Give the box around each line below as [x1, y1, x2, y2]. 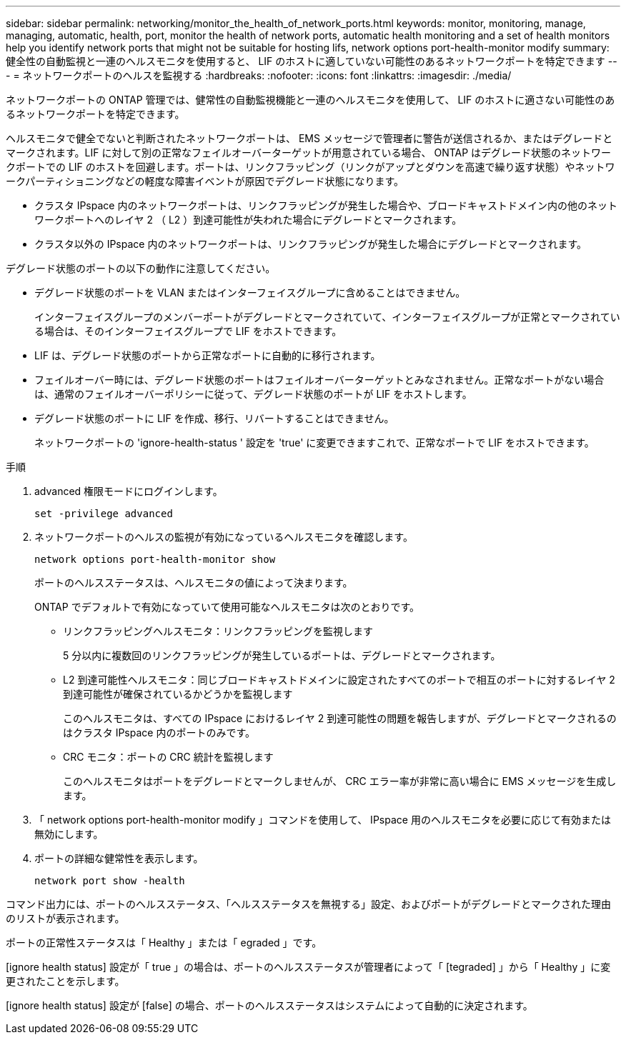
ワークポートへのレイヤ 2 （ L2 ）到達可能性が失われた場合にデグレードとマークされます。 [34, 214, 462, 226]
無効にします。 [34, 828, 104, 840]
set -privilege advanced [34, 508, 173, 519]
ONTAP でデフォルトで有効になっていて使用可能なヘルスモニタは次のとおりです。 [34, 601, 420, 613]
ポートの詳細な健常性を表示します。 [34, 852, 204, 864]
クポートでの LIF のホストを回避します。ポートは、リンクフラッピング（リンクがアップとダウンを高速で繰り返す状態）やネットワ [6, 161, 615, 173]
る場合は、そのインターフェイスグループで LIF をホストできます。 [34, 325, 342, 337]
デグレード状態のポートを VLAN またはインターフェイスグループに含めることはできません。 [34, 286, 466, 299]
